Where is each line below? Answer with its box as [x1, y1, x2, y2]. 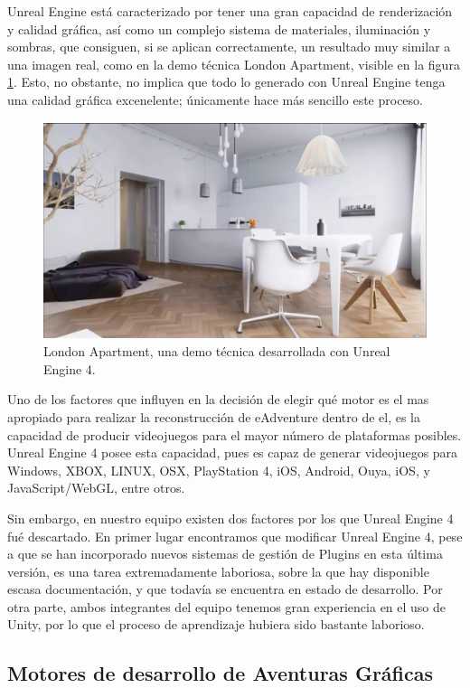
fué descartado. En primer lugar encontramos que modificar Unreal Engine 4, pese [7, 526, 463, 545]
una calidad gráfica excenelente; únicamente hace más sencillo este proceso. [7, 90, 423, 108]
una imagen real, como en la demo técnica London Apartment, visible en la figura [7, 54, 460, 73]
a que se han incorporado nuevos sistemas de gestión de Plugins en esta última [7, 544, 443, 563]
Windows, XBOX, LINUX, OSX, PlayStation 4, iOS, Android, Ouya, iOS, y [7, 460, 430, 479]
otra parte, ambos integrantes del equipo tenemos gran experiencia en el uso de [7, 597, 446, 616]
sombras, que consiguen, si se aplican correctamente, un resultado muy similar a [7, 37, 451, 56]
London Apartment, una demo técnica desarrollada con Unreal [43, 342, 390, 361]
